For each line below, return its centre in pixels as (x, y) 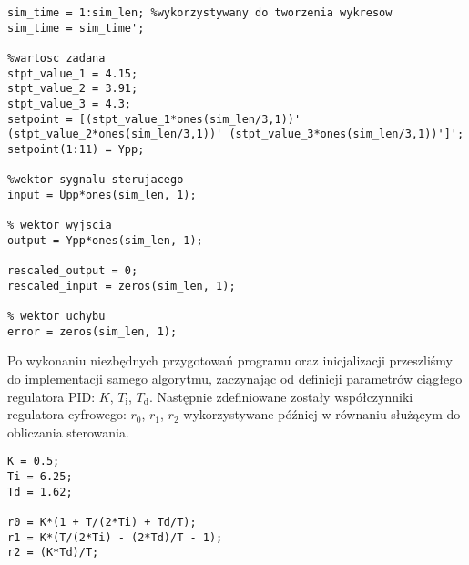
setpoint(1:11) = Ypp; (76, 149)
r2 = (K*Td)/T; (53, 553)
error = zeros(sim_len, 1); (92, 331)
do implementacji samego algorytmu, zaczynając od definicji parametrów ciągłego (235, 379)
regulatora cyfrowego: (67, 414)
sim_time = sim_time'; (76, 28)
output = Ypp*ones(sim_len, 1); (105, 240)
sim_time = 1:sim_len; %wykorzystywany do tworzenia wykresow (200, 13)
